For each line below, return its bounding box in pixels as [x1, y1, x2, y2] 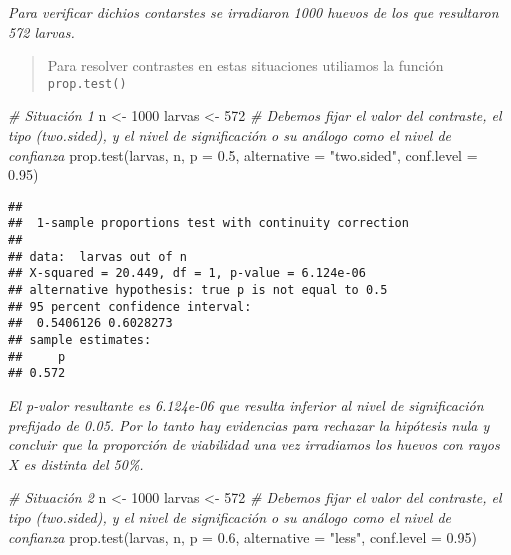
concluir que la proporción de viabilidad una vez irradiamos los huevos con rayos [8, 434, 500, 455]
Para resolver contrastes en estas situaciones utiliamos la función [47, 55, 444, 76]
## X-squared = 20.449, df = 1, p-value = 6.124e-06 [8, 266, 366, 281]
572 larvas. [8, 21, 75, 42]
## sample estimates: [8, 333, 152, 348]
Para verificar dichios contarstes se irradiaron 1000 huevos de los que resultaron [8, 2, 499, 22]
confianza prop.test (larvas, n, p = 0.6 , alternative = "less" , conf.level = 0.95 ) [8, 526, 477, 547]
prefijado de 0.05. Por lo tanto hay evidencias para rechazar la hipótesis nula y [8, 414, 490, 435]
